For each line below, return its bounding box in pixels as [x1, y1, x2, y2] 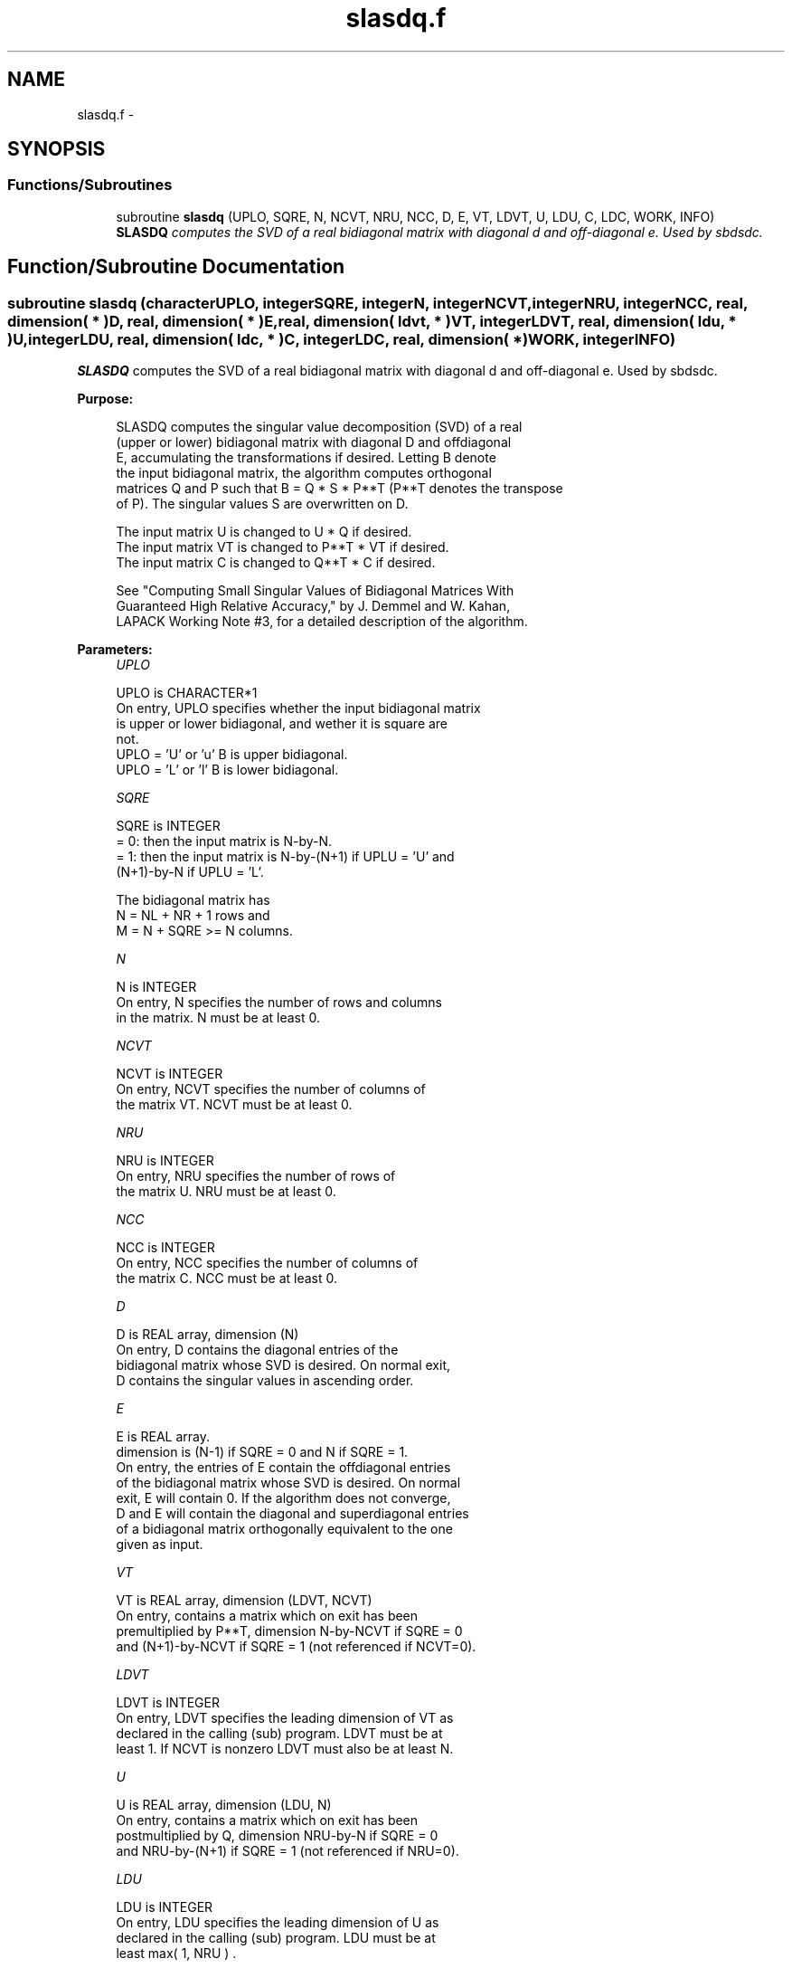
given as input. [116, 1536, 203, 1553]
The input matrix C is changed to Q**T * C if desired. [116, 555, 436, 571]
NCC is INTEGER [116, 1240, 215, 1256]
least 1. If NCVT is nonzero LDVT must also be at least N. [116, 1741, 454, 1757]
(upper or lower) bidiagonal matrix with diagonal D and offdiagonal [116, 434, 512, 451]
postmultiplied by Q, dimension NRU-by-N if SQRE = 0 [116, 1828, 438, 1844]
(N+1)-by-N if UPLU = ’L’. [116, 864, 264, 880]
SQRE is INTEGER [116, 818, 221, 834]
